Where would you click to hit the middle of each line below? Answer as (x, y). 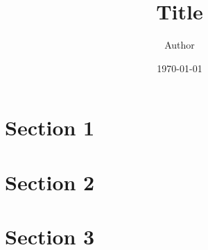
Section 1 (50, 127)
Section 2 (50, 182)
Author (180, 45)
